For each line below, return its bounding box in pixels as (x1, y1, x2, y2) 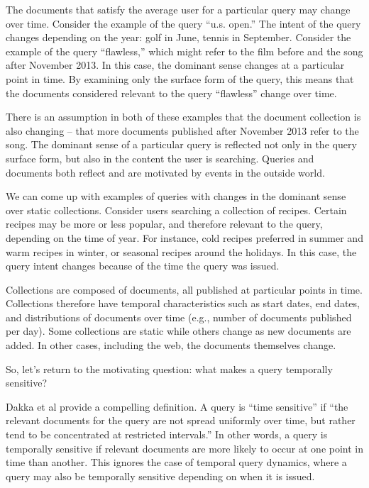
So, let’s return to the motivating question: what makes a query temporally (6, 361, 333, 376)
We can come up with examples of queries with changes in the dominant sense (6, 189, 346, 204)
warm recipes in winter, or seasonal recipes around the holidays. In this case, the (6, 244, 357, 259)
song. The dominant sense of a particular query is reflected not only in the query (6, 137, 357, 152)
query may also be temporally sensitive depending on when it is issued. (6, 468, 315, 483)
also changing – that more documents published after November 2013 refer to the (6, 123, 359, 138)
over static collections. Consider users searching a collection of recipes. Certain (6, 202, 347, 217)
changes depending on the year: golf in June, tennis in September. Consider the (6, 30, 351, 45)
